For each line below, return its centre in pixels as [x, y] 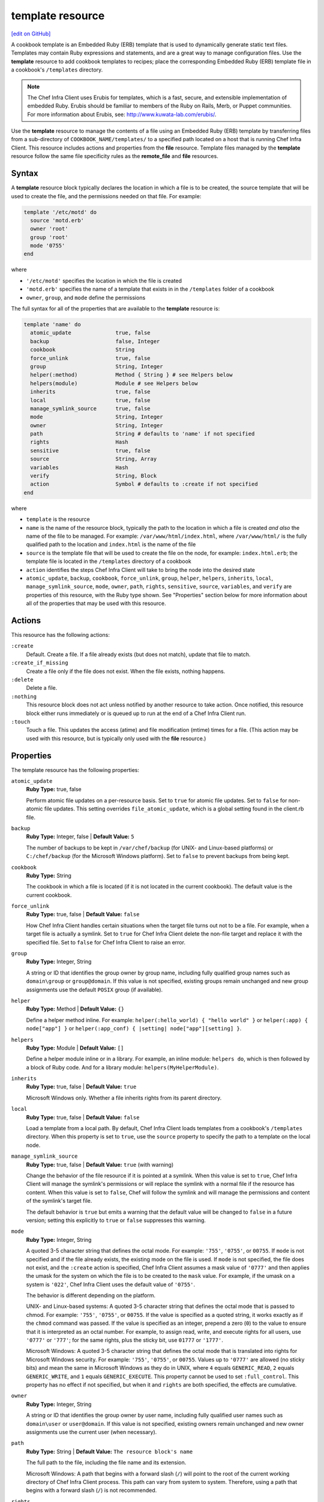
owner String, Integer [97, 425]
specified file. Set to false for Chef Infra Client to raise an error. [106, 942]
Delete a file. [42, 688]
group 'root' [49, 237]
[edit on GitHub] [31, 34]
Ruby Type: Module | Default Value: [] [75, 1048]
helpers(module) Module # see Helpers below [114, 383]
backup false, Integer [95, 341]
